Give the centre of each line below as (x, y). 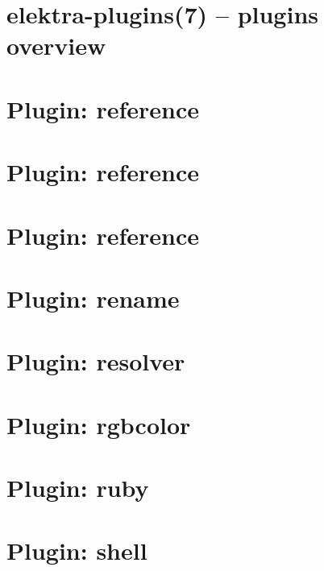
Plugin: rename (93, 298)
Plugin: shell (77, 550)
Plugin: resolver (96, 361)
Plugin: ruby (78, 487)
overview (56, 46)
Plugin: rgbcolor (99, 424)
